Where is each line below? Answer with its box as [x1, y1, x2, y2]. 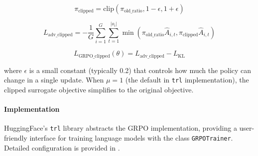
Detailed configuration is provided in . [4, 142, 120, 153]
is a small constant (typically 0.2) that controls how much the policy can [29, 65, 252, 75]
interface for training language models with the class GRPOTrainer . [29, 132, 233, 143]
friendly [4, 132, 27, 143]
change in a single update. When [4, 75, 104, 85]
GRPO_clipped [78, 53, 110, 59]
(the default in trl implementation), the [125, 75, 249, 85]
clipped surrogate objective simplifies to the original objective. [4, 84, 194, 94]
